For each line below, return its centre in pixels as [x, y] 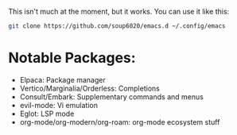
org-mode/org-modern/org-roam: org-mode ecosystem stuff [120, 121]
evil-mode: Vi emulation [58, 105]
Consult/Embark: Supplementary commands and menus [112, 96]
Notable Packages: [72, 58]
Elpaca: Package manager [62, 79]
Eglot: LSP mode [47, 114]
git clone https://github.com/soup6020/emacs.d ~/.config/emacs [117, 26]
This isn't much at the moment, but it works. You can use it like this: [119, 12]
